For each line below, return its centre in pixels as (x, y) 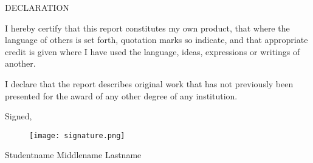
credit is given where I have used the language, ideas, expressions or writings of (153, 51)
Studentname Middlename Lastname (73, 155)
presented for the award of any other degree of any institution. (121, 95)
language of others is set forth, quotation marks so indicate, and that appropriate (156, 40)
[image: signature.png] (77, 135)
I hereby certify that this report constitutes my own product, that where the (147, 28)
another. (20, 63)
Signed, (19, 116)
